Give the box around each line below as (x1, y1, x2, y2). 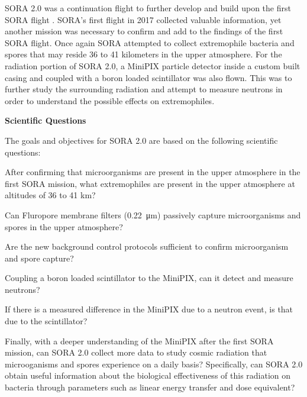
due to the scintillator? (5, 315, 88, 327)
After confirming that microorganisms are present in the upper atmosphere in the (5, 166, 300, 178)
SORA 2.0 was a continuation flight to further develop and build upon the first (5, 2, 291, 14)
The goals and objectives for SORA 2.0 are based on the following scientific (5, 134, 278, 146)
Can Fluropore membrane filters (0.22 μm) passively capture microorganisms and (5, 208, 301, 221)
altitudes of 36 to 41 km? (5, 189, 96, 201)
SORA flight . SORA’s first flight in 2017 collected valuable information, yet (5, 13, 282, 25)
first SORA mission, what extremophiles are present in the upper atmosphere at (5, 177, 295, 189)
